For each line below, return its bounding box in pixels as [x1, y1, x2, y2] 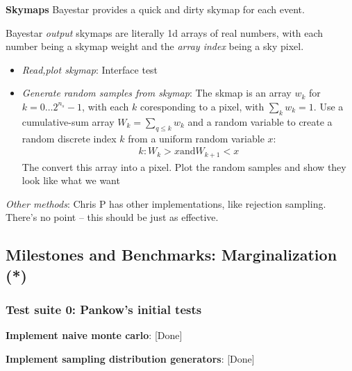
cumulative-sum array [22, 114, 115, 129]
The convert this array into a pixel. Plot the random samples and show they [22, 159, 346, 174]
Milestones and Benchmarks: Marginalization [6, 244, 337, 265]
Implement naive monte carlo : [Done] [6, 328, 183, 343]
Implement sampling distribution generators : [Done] [6, 352, 255, 365]
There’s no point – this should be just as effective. [6, 210, 219, 224]
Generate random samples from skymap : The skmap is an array [22, 85, 292, 100]
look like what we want [22, 173, 120, 188]
